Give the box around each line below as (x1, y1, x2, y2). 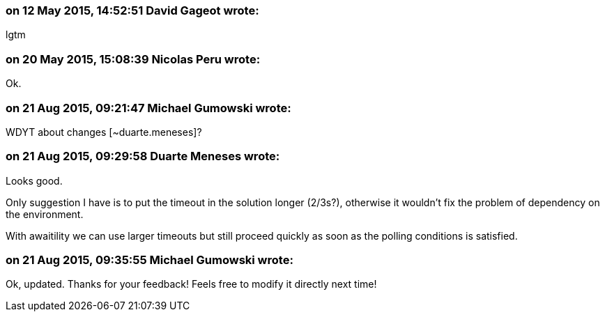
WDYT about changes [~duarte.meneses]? (6, 125, 202, 138)
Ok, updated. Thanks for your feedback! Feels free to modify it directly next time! (6, 278, 377, 291)
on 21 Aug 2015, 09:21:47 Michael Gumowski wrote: (6, 100, 291, 115)
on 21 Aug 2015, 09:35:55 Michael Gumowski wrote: (6, 253, 293, 267)
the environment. (6, 208, 84, 220)
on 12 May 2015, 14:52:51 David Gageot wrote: (6, 3, 259, 17)
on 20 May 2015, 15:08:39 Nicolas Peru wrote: (6, 52, 261, 66)
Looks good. (6, 174, 63, 187)
